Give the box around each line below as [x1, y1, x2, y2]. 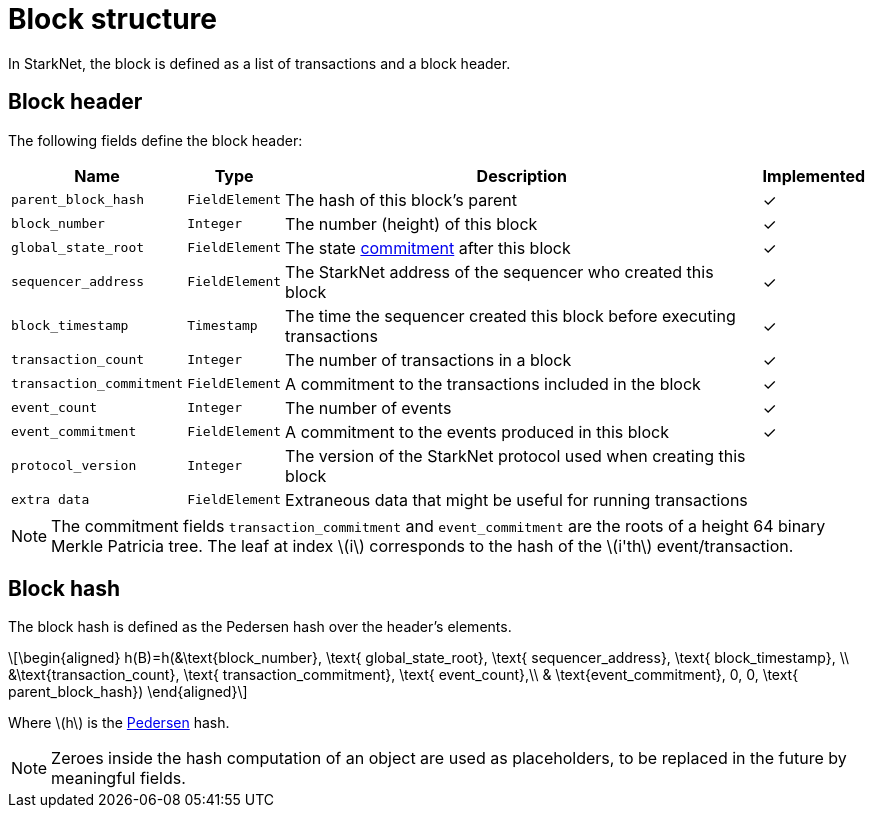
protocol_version [11, 458, 137, 474]
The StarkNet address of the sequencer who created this [285, 261, 714, 282]
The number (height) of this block [285, 213, 538, 234]
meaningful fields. [51, 768, 186, 789]
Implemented [762, 165, 865, 186]
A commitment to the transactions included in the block [285, 373, 701, 394]
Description [476, 165, 568, 186]
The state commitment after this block [285, 237, 571, 258]
